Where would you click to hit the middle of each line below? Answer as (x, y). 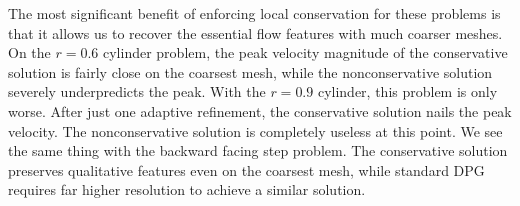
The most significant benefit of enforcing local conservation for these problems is (254, 13)
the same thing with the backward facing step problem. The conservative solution (258, 150)
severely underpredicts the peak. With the (137, 91)
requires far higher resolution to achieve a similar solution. (187, 189)
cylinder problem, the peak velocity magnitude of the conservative (305, 52)
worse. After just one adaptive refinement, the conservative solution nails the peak (260, 110)
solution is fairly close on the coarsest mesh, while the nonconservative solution (250, 71)
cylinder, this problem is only (407, 91)
